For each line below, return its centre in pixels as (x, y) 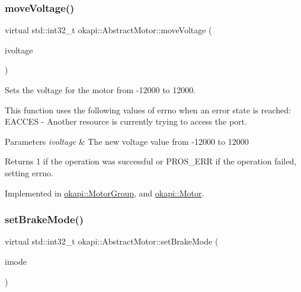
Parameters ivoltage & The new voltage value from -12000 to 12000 (127, 141)
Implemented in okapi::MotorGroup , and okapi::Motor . (105, 193)
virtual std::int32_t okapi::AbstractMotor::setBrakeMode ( (112, 241)
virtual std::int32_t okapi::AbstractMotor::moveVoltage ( (108, 30)
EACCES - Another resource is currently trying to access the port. (126, 121)
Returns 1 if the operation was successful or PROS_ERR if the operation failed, (151, 161)
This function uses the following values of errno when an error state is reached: (148, 109)
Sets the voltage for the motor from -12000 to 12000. (100, 90)
